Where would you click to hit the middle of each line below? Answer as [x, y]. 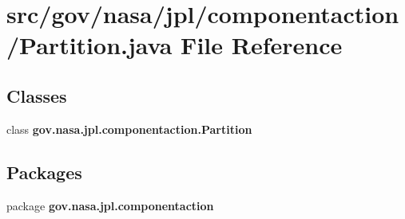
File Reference [262, 45]
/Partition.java [89, 45]
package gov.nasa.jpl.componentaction [110, 205]
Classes [37, 95]
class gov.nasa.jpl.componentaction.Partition [129, 129]
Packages [44, 172]
